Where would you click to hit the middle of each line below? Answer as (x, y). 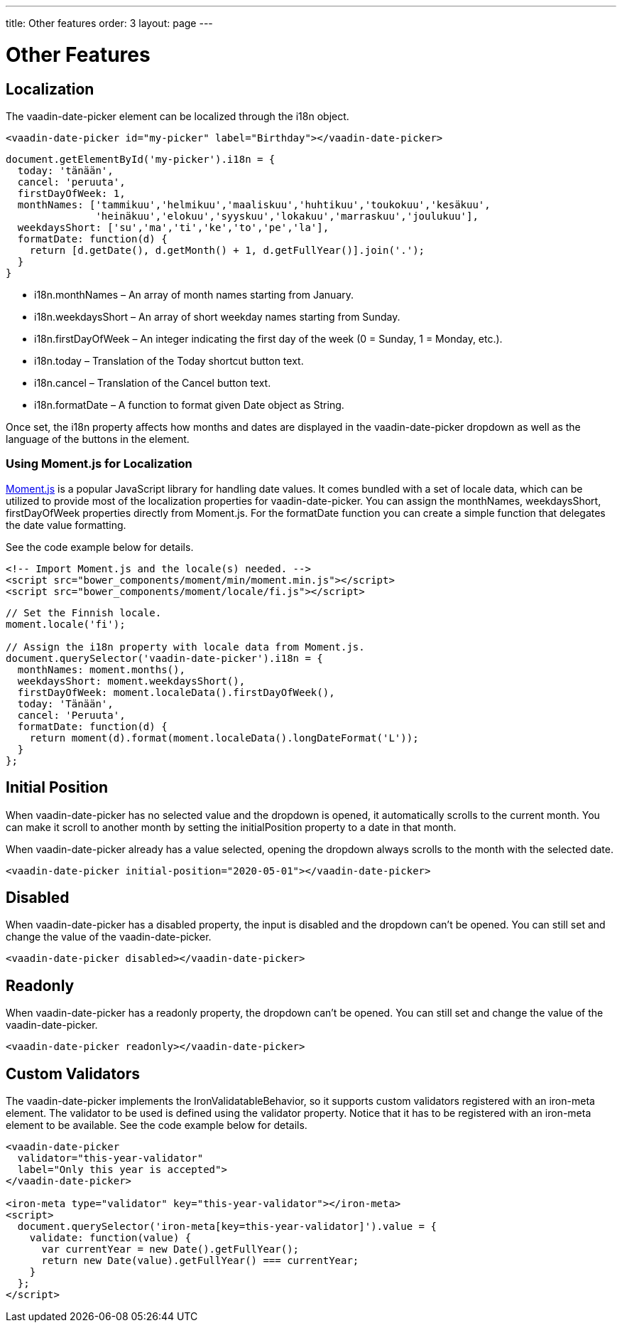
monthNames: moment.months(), (101, 669)
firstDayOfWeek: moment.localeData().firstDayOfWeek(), (176, 692)
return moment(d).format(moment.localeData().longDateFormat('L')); (224, 738)
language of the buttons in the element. (98, 439)
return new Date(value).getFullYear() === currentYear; (200, 1261)
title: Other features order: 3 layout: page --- (109, 23)
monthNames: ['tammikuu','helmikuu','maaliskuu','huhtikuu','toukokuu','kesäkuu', (254, 204)
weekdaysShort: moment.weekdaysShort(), (131, 681)
